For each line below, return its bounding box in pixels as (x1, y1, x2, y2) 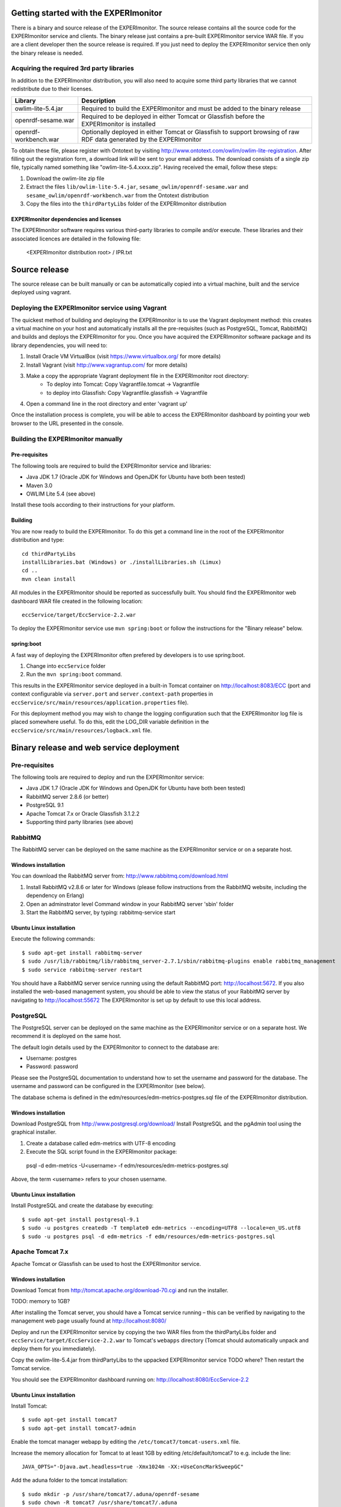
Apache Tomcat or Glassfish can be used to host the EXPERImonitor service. (11, 1260, 201, 1267)
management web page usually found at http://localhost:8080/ (11, 1317, 167, 1324)
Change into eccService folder (26, 662, 106, 670)
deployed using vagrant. (11, 289, 72, 296)
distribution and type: (11, 536, 64, 544)
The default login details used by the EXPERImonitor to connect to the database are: (11, 1043, 220, 1051)
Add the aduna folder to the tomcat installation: (11, 1477, 128, 1484)
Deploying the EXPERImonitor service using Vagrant (11, 304, 167, 312)
